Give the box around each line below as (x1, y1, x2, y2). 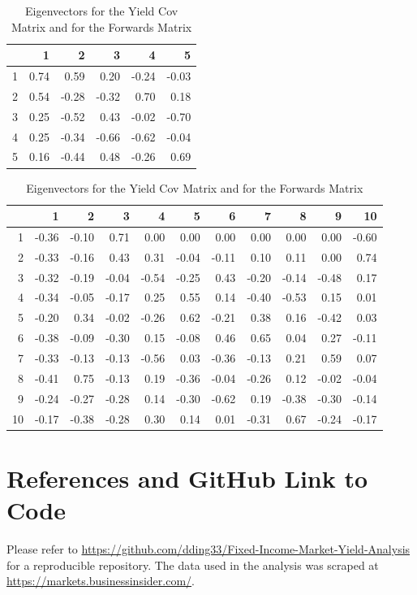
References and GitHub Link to (6, 461, 368, 494)
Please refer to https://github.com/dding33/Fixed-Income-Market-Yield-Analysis (6, 540, 411, 557)
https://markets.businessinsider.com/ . (6, 572, 195, 589)
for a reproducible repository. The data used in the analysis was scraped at (6, 556, 379, 573)
